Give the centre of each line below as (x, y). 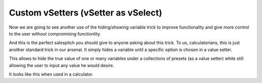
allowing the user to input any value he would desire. (62, 65)
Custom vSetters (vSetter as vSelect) (86, 13)
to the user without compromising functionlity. (55, 33)
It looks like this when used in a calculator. (51, 74)
